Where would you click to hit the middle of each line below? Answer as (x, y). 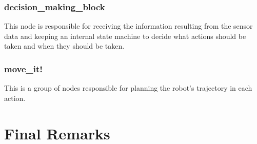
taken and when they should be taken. (64, 46)
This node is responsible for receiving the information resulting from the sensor (128, 26)
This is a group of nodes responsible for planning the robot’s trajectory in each (128, 88)
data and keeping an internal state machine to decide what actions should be (125, 36)
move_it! (24, 68)
